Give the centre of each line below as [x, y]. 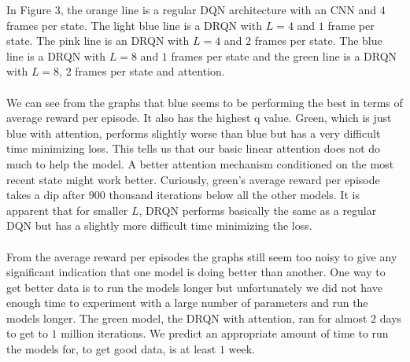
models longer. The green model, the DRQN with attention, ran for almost [187, 318]
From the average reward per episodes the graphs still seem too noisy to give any [202, 256]
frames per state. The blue [318, 41]
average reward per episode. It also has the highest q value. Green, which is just [199, 118]
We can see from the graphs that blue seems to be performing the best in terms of [205, 102]
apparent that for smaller [67, 210]
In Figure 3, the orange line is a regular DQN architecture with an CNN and [192, 9]
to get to [27, 333]
